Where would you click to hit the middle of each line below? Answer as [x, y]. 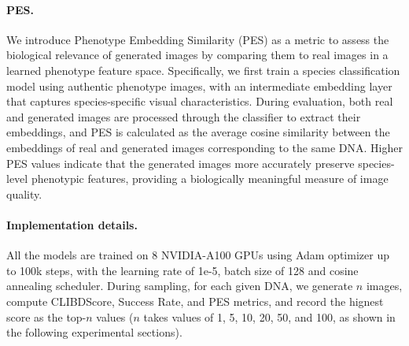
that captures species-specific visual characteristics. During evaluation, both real [200, 101]
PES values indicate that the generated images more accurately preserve [181, 163]
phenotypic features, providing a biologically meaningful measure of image [210, 179]
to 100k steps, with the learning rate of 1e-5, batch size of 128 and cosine [182, 270]
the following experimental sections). [94, 332]
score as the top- [46, 316]
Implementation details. [72, 224]
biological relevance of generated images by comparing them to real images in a [197, 55]
